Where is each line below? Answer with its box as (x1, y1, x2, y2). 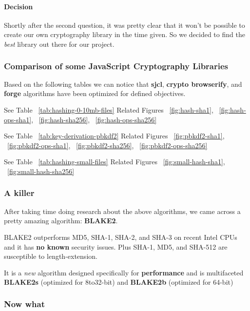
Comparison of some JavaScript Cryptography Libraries (4, 59, 229, 72)
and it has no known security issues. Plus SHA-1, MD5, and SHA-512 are (4, 241, 228, 252)
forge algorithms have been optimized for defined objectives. (4, 88, 186, 98)
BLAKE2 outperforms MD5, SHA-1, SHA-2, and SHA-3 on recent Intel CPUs (4, 232, 237, 242)
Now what (4, 297, 45, 310)
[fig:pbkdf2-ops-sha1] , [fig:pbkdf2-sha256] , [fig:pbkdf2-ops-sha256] (7, 140, 208, 150)
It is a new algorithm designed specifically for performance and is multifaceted (4, 267, 244, 277)
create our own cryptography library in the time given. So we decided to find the (4, 29, 245, 39)
